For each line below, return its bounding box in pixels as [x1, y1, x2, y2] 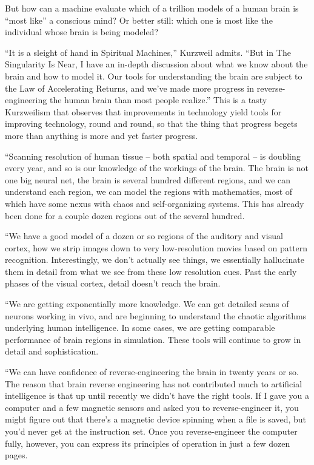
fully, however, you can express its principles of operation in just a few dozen [5, 436, 290, 449]
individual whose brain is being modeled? [5, 25, 159, 38]
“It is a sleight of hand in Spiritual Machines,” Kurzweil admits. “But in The [5, 46, 291, 58]
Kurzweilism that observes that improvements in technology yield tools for [5, 105, 282, 118]
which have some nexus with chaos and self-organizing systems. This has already [5, 197, 304, 209]
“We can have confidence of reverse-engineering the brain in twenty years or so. [5, 365, 299, 378]
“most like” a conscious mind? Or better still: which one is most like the [5, 13, 273, 26]
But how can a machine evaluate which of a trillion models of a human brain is [5, 2, 299, 14]
